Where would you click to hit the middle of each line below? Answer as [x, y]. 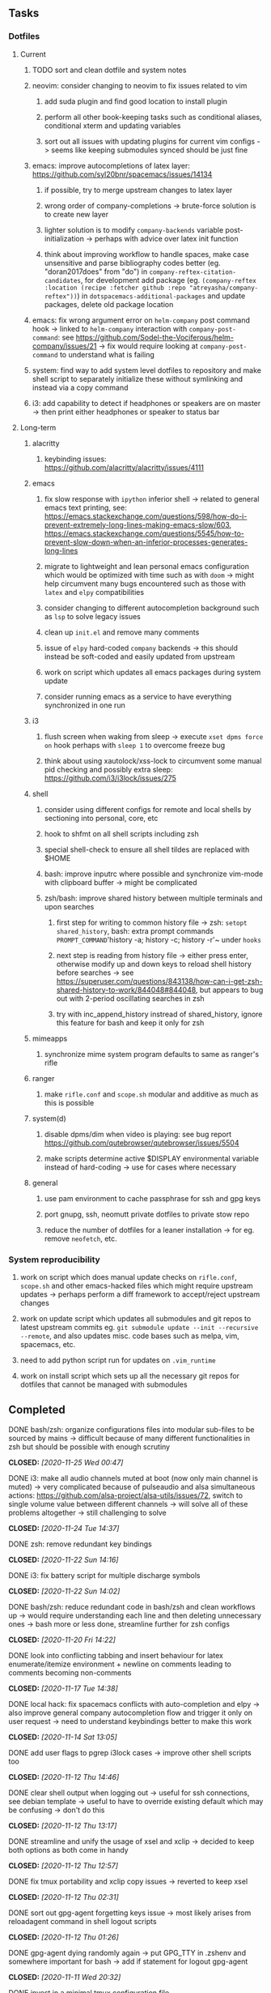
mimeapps [50, 1038]
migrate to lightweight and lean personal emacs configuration [146, 566]
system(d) [49, 1118]
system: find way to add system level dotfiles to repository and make [146, 370]
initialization [64, 238]
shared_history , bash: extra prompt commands [135, 930]
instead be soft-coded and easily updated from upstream [140, 656]
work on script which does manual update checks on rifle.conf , [128, 1277]
